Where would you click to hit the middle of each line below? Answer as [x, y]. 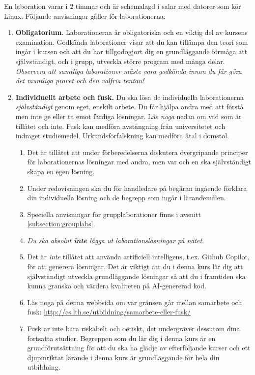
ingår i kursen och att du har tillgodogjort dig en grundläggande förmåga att [131, 51]
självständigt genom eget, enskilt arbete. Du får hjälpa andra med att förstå [129, 107]
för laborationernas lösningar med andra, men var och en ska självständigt [139, 162]
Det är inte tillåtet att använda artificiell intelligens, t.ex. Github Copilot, [138, 257]
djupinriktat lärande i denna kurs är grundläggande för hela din [123, 357]
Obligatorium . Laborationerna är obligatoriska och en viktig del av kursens [131, 32]
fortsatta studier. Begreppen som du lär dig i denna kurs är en [121, 338]
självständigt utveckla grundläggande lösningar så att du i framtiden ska [136, 276]
